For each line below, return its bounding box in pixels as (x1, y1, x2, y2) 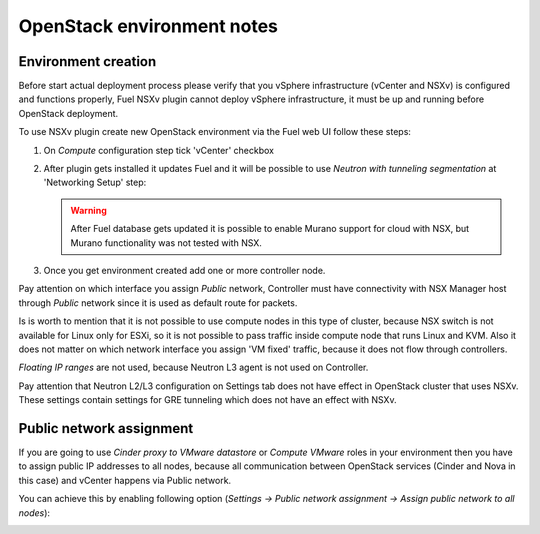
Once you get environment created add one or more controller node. (43, 264, 326, 276)
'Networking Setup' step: (43, 176, 147, 189)
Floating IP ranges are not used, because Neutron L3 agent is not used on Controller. (18, 361, 369, 374)
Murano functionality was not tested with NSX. (70, 236, 262, 249)
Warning (70, 204, 107, 216)
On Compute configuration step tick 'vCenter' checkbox (43, 144, 275, 156)
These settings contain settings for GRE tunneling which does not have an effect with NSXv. (18, 394, 397, 406)
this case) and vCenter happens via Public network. (18, 474, 232, 486)
